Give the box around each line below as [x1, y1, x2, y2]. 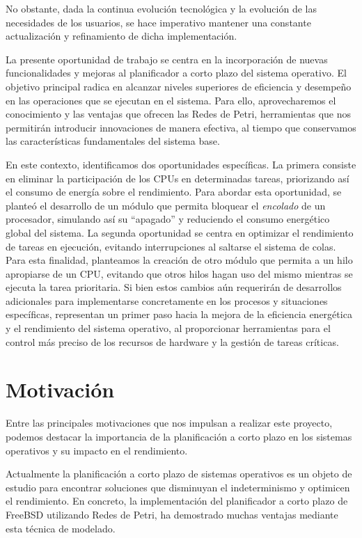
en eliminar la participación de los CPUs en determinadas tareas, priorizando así [6, 171, 349, 185]
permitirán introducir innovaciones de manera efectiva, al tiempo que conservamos [6, 120, 356, 134]
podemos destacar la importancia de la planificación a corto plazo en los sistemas [6, 429, 352, 443]
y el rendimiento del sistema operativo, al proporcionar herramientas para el [6, 321, 331, 335]
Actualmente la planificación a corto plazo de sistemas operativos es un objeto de [6, 466, 352, 481]
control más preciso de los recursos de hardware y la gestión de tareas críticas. [6, 334, 339, 349]
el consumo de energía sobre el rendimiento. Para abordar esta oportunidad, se [6, 184, 342, 199]
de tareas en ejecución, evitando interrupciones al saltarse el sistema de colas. [6, 239, 336, 253]
